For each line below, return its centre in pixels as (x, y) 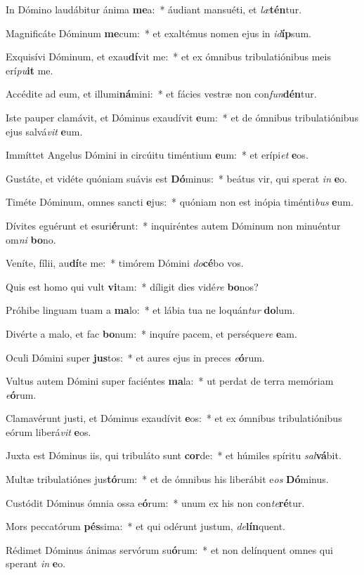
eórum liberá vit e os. (48, 431)
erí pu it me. (30, 70)
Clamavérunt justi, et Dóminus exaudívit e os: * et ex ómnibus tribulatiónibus (174, 418)
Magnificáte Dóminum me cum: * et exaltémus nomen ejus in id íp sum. (158, 33)
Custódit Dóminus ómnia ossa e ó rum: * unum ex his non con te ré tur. (155, 502)
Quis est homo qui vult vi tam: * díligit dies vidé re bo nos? (132, 286)
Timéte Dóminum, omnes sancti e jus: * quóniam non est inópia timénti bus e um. (180, 202)
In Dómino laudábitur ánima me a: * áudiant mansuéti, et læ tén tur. (154, 9)
